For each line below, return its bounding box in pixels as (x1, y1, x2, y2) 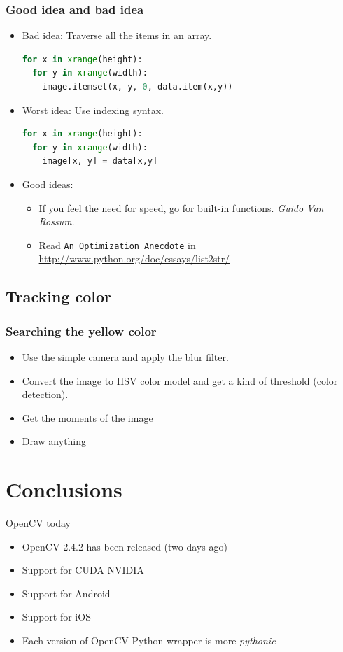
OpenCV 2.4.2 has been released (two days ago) (22, 539, 227, 553)
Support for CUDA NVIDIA (22, 562, 144, 577)
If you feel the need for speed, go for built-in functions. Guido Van (38, 200, 324, 215)
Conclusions (6, 475, 122, 504)
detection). (22, 387, 69, 402)
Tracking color (6, 285, 112, 307)
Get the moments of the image (22, 410, 153, 425)
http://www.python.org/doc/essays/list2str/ (38, 251, 230, 266)
